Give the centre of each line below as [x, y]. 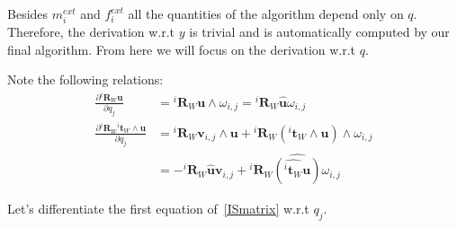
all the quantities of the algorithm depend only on [266, 13]
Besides [28, 13]
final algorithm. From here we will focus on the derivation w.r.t [182, 49]
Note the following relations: [85, 79]
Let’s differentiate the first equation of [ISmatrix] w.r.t [158, 209]
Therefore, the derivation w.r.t [91, 32]
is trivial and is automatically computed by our [319, 32]
